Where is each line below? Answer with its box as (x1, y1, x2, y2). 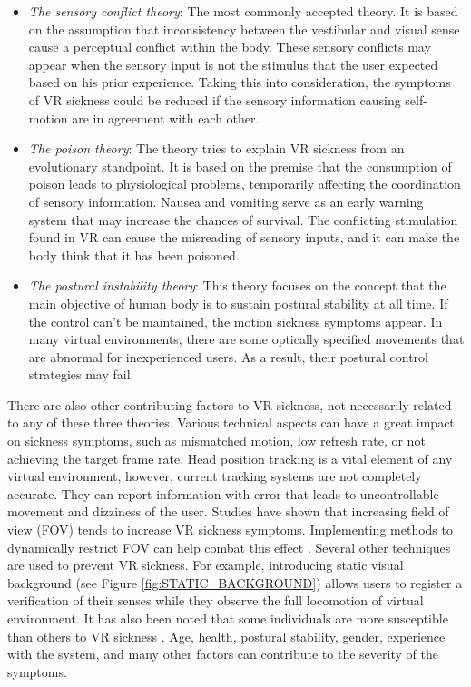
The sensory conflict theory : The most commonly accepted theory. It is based (28, 2, 458, 20)
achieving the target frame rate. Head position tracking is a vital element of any (7, 448, 453, 467)
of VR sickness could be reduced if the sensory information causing (28, 90, 401, 109)
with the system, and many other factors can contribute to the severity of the (7, 644, 438, 663)
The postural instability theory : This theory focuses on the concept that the (28, 276, 446, 295)
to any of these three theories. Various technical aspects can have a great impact (7, 413, 455, 432)
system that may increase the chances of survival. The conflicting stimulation (28, 210, 458, 229)
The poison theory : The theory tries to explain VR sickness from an (28, 139, 405, 158)
